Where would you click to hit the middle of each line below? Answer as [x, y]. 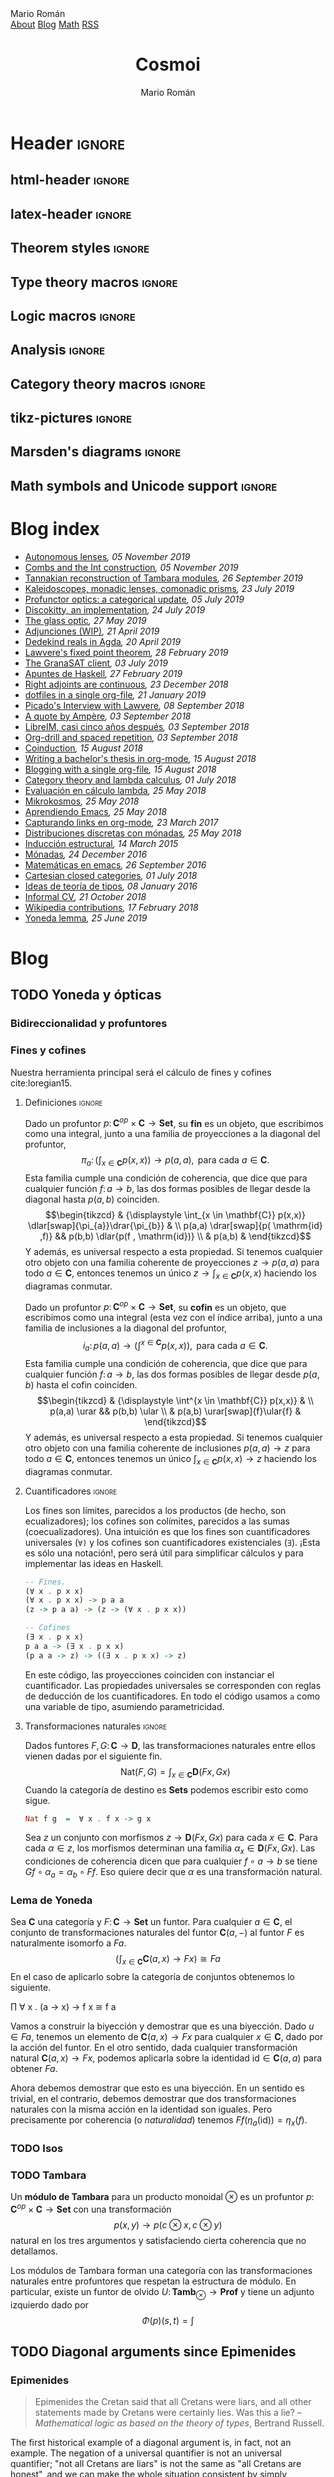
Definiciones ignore [63, 1102]
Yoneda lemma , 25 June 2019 [86, 918]
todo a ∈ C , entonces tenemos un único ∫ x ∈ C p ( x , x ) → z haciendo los [170, 1459]
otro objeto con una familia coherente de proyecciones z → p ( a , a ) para [172, 1263]
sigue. [37, 1800]
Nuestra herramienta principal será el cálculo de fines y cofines [141, 1072]
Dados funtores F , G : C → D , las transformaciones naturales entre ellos [170, 1745]
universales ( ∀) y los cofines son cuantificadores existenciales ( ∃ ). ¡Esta [172, 1542]
